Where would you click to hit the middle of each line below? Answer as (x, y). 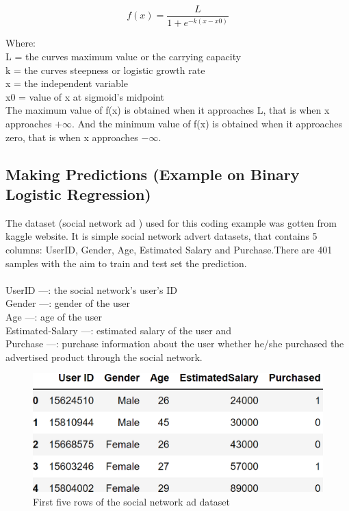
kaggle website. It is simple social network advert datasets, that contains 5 (161, 236)
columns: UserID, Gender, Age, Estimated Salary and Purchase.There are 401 (169, 249)
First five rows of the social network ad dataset (131, 501)
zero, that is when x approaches (72, 137)
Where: (21, 43)
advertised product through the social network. (104, 357)
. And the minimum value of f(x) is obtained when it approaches (207, 123)
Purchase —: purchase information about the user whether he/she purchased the (175, 344)
